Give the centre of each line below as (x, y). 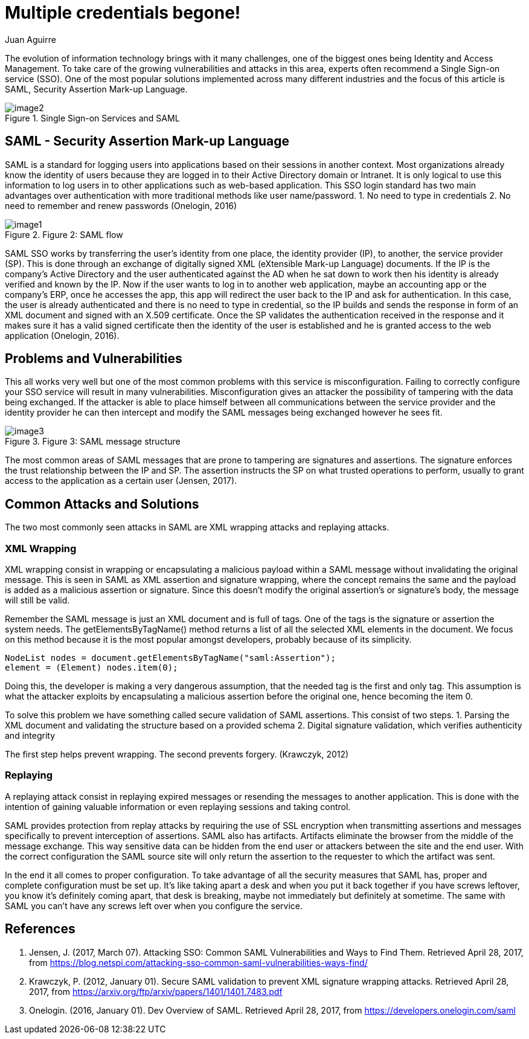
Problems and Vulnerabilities (94, 359)
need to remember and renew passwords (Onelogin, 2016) (121, 205)
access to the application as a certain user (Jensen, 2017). (121, 481)
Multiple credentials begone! (123, 13)
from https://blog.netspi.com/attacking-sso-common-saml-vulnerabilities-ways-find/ (198, 962)
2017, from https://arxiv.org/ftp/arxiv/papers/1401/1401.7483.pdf (156, 991)
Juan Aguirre (30, 39)
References (40, 929)
